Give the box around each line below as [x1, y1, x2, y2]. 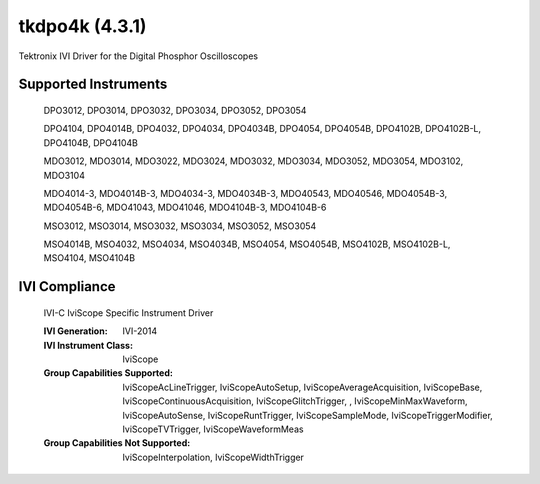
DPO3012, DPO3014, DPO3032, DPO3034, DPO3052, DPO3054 [43, 104, 307, 116]
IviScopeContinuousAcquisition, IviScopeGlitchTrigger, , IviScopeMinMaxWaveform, [122, 395, 468, 407]
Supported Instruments [18, 76, 168, 93]
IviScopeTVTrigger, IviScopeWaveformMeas [122, 423, 304, 435]
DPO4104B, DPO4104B [43, 136, 139, 149]
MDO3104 [43, 169, 85, 181]
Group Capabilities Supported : [43, 367, 174, 379]
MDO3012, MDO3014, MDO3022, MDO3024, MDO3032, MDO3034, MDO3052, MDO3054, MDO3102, [43, 155, 464, 167]
